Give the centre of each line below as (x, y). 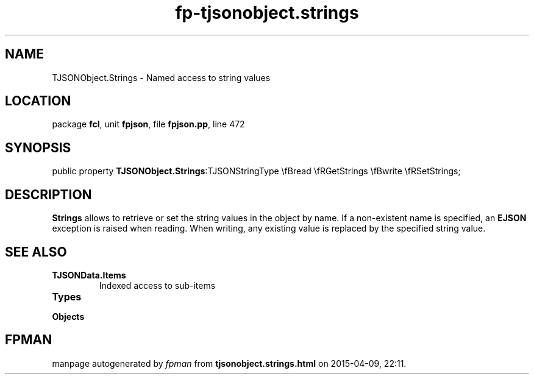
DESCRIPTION (48, 194)
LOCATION (38, 101)
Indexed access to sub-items (157, 285)
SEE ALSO (36, 252)
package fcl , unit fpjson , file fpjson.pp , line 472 (148, 124)
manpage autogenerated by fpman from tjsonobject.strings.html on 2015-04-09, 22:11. (229, 363)
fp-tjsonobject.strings (267, 13)
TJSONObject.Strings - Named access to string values (161, 77)
